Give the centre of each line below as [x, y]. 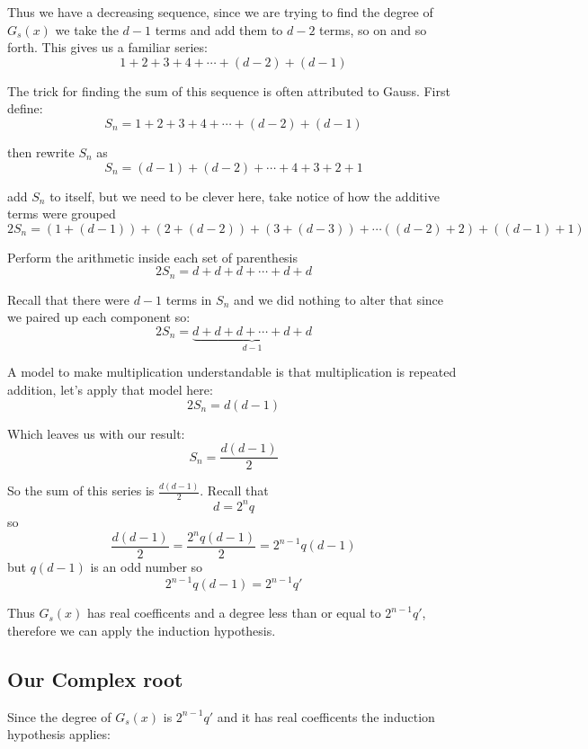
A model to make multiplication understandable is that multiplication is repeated [232, 372]
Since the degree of [59, 716]
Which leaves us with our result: [96, 433]
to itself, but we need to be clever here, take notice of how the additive [245, 196]
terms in [189, 299]
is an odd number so [147, 567]
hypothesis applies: [59, 734]
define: [25, 108]
